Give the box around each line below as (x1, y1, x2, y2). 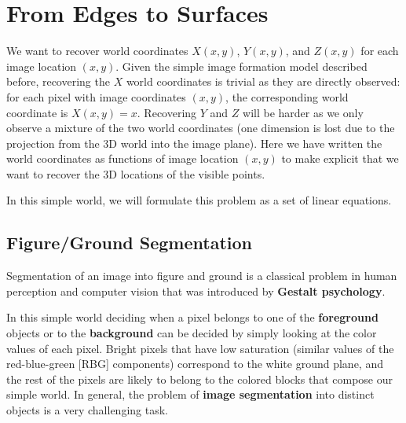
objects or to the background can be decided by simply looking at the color (6, 325, 377, 341)
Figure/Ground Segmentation (6, 230, 253, 255)
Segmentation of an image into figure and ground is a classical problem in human (6, 267, 397, 284)
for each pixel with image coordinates (6, 88, 186, 105)
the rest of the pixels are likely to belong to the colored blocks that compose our (6, 370, 393, 387)
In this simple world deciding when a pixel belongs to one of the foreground (6, 309, 379, 326)
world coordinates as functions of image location (6, 150, 239, 167)
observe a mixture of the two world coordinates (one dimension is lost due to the (6, 120, 395, 136)
